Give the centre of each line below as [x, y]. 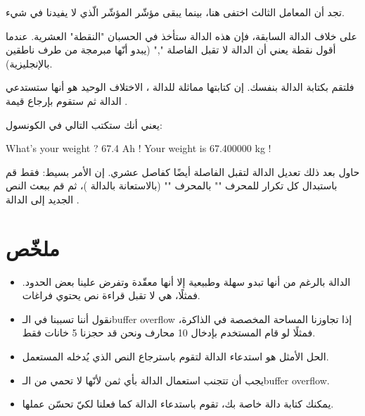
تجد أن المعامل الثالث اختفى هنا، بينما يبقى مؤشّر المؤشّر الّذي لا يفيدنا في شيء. [175, 12]
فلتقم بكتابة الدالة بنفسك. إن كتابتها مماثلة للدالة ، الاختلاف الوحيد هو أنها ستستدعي [180, 87]
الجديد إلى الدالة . [43, 199]
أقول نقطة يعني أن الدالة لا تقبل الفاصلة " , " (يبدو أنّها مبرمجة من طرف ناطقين [171, 50]
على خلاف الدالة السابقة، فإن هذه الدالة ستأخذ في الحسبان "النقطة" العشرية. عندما [181, 36]
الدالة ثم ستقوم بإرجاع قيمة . [67, 100]
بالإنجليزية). [29, 63]
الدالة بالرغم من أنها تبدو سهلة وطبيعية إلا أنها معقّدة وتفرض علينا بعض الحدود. [186, 281]
